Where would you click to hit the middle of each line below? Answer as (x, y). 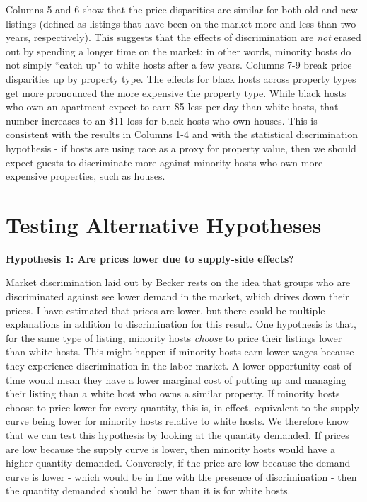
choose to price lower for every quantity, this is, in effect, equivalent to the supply (182, 407)
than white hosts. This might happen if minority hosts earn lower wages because (180, 352)
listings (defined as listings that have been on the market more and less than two (181, 23)
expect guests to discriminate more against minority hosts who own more (164, 162)
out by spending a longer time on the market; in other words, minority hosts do (179, 51)
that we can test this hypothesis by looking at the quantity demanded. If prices (177, 434)
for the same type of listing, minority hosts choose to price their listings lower (174, 337)
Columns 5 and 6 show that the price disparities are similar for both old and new (182, 9)
